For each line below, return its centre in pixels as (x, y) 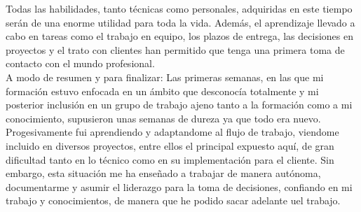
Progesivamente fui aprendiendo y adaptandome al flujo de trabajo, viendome (172, 132)
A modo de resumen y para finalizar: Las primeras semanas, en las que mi (165, 77)
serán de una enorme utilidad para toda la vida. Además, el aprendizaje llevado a (180, 22)
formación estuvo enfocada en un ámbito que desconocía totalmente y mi (162, 91)
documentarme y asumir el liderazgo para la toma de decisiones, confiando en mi (179, 186)
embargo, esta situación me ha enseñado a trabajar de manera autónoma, (163, 173)
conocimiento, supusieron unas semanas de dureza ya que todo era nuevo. (163, 118)
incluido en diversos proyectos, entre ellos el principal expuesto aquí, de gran (170, 145)
